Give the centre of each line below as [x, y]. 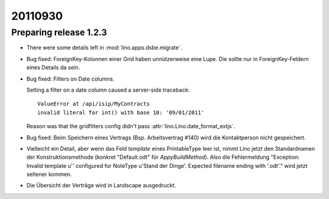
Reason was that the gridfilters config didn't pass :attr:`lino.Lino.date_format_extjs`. [131, 126]
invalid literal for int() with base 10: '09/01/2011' [121, 112]
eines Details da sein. [53, 68]
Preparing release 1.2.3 [59, 32]
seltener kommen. [49, 175]
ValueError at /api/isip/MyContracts [94, 104]
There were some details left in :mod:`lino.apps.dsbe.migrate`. [104, 48]
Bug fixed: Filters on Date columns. [71, 79]
